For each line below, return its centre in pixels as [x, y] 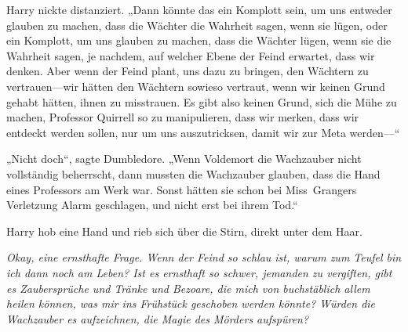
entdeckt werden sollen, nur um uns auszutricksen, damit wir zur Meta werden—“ [203, 132]
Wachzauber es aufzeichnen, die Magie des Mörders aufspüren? [158, 318]
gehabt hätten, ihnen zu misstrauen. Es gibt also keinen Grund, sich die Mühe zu [202, 101]
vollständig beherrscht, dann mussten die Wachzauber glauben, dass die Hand [193, 173]
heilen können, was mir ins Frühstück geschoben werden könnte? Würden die [191, 303]
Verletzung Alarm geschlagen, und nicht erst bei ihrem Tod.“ [152, 205]
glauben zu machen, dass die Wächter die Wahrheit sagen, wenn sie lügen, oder [197, 25]
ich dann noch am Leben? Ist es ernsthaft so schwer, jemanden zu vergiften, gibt [199, 272]
